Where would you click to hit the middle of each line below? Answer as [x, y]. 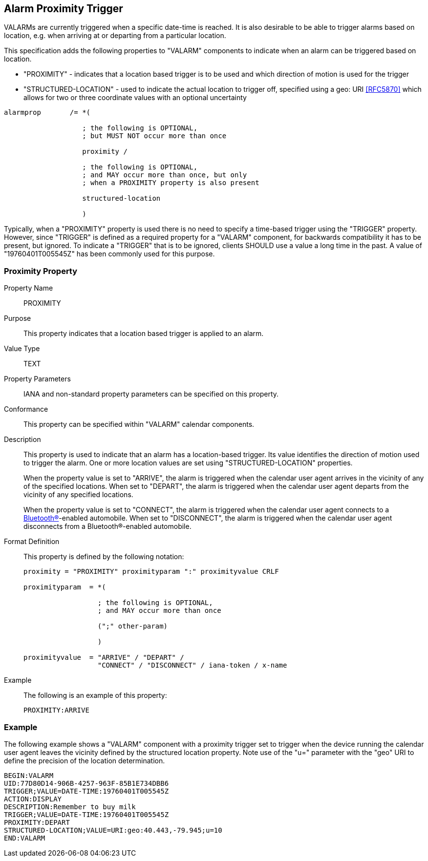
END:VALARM [25, 838]
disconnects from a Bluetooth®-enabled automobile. [107, 526]
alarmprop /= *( [47, 113]
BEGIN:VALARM [29, 775]
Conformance [26, 409]
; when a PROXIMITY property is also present [171, 183]
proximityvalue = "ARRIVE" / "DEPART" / [104, 658]
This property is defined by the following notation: [104, 557]
